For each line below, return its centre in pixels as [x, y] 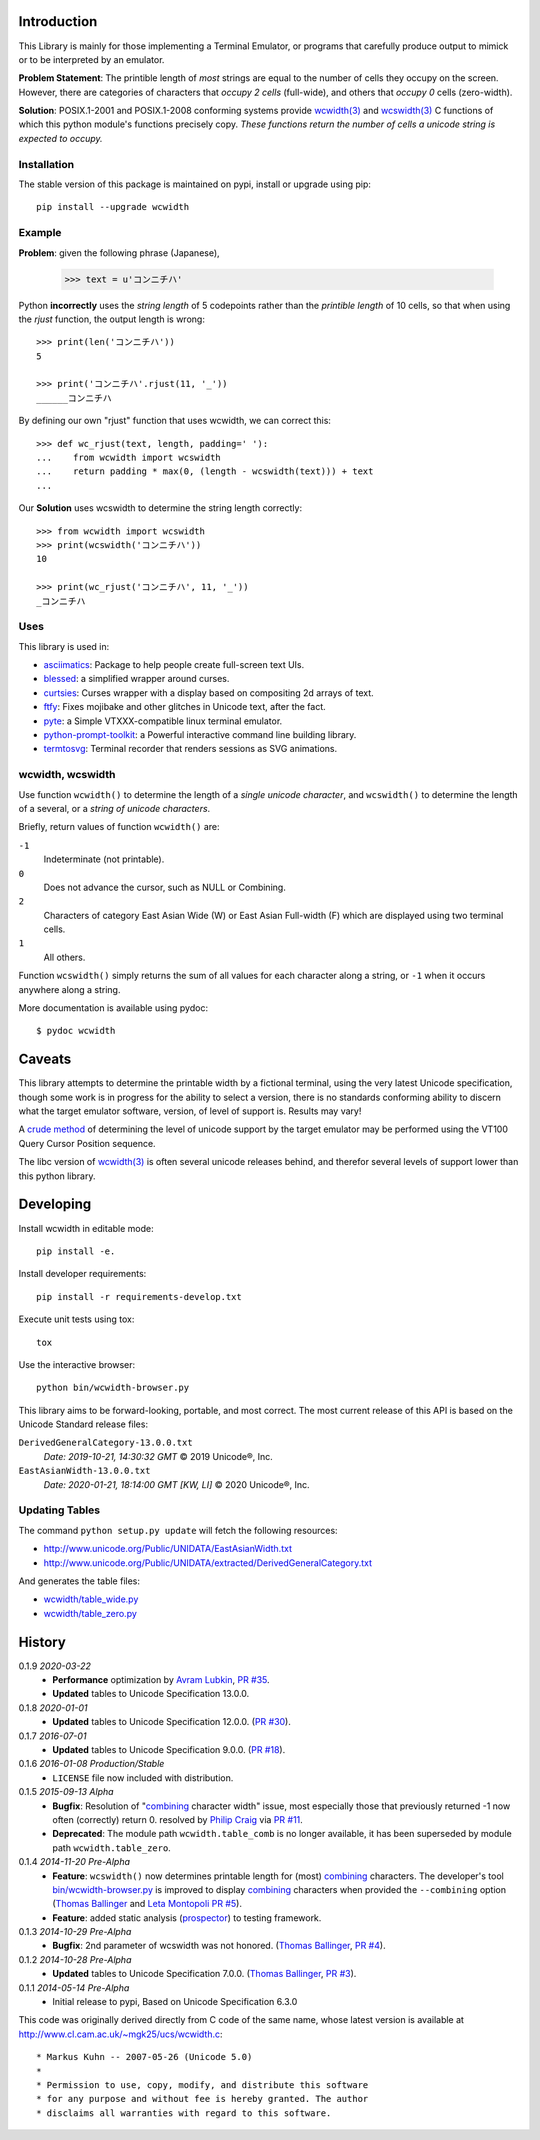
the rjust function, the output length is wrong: [111, 319]
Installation [46, 164]
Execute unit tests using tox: [76, 1319]
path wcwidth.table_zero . [112, 1847]
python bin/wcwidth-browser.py [113, 1388]
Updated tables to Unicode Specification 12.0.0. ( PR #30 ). [172, 1722]
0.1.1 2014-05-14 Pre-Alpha [74, 1987]
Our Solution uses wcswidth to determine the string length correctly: [160, 508]
